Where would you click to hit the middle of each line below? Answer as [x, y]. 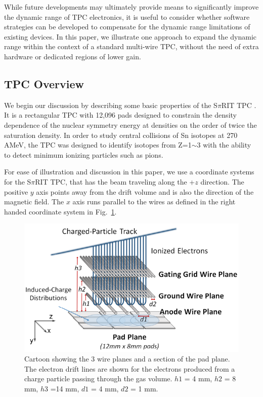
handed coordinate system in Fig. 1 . [60, 211]
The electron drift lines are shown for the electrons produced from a [130, 368]
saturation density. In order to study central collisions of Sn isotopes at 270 [121, 135]
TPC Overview [44, 83]
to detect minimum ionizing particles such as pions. [84, 154]
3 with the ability [224, 145]
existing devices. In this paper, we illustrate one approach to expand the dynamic [130, 36]
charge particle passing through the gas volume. [98, 378]
